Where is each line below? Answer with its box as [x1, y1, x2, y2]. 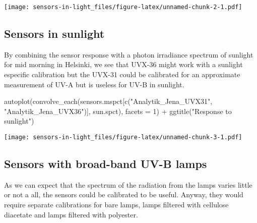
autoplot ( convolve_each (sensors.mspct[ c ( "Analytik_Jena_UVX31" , [4, 96, 213, 106]
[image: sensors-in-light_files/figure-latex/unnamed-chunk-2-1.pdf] [4, 4, 242, 11]
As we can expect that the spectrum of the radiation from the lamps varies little [4, 179, 252, 190]
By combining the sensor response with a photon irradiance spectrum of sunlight [4, 49, 253, 60]
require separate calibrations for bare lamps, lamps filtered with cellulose [4, 199, 229, 210]
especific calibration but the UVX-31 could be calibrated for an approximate [4, 69, 240, 80]
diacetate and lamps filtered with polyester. [4, 209, 138, 219]
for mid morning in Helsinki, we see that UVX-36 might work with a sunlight [4, 59, 243, 70]
